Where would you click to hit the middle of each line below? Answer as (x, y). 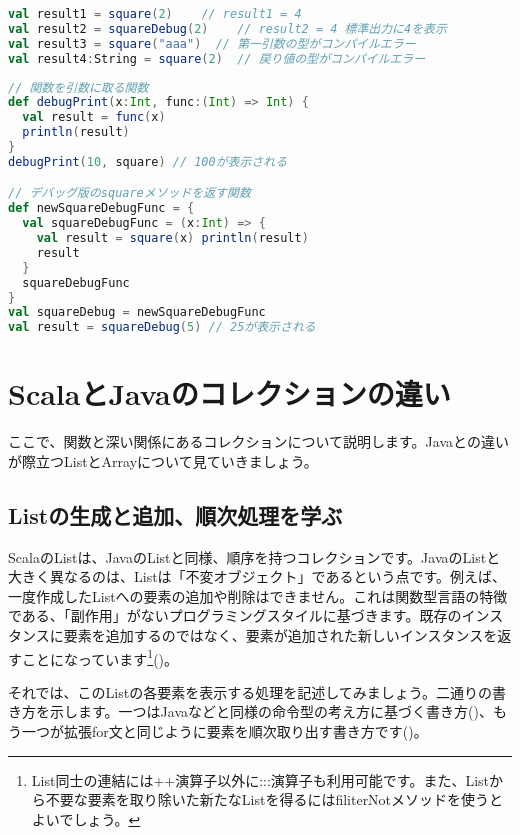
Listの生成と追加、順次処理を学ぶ (175, 514)
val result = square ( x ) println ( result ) (172, 238)
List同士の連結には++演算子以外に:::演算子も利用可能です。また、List (260, 779)
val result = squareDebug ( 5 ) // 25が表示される (162, 327)
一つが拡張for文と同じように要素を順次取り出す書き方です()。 (224, 731)
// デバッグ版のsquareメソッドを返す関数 (129, 193)
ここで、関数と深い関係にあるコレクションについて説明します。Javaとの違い (258, 441)
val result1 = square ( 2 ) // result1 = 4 (155, 14)
